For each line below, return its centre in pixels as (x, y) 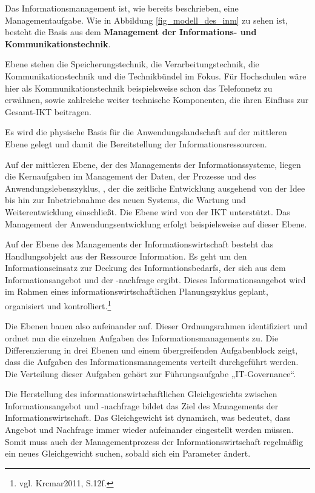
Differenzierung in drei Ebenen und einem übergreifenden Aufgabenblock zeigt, (151, 350)
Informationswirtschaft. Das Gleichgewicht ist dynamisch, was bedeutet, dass (148, 418)
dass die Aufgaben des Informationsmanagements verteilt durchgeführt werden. (152, 362)
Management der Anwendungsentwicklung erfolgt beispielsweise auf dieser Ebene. (156, 223)
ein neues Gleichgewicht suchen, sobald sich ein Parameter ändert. (128, 453)
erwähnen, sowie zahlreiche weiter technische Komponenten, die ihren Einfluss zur (157, 100)
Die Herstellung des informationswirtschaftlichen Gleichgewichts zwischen (141, 394)
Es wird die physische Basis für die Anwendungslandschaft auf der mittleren (146, 132)
